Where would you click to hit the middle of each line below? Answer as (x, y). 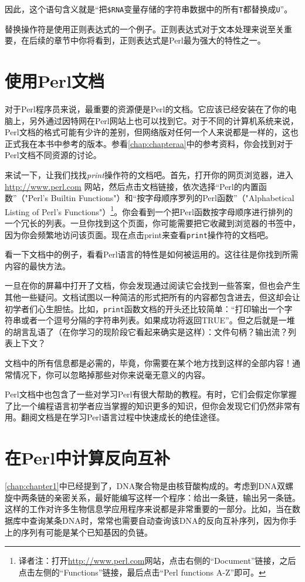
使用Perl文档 (55, 81)
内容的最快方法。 (38, 265)
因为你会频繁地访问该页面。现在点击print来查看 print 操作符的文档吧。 (139, 234)
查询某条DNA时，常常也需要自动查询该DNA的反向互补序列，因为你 (159, 520)
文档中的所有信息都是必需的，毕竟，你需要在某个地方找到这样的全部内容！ (148, 363)
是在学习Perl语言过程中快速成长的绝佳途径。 (139, 417)
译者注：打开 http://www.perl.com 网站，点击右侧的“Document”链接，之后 (157, 561)
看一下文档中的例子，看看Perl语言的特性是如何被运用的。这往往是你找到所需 (152, 254)
